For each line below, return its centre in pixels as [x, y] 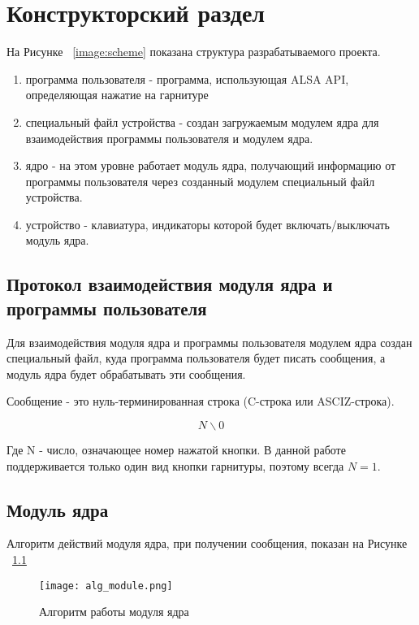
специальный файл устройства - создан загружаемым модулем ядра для [202, 122]
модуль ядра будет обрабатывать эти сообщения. [126, 373]
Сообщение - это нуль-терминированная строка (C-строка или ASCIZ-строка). [201, 401]
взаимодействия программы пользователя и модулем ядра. [169, 138]
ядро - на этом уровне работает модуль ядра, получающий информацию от [211, 165]
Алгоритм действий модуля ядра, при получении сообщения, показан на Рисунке [207, 543]
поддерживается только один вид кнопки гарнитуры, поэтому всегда [175, 465]
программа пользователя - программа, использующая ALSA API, [187, 78]
